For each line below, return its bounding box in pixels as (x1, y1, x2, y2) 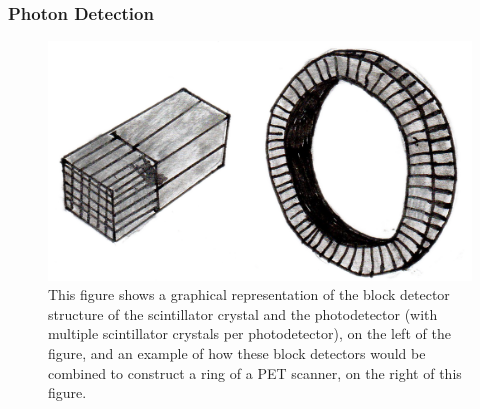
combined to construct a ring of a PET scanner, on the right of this (48, 362, 462, 383)
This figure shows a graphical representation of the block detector (48, 284, 450, 305)
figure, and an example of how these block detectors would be (48, 342, 426, 363)
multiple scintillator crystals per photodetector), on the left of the (48, 323, 451, 344)
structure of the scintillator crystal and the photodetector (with (48, 303, 438, 324)
